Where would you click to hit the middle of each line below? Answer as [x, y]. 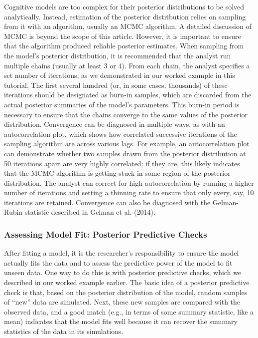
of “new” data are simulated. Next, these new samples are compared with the [122, 302]
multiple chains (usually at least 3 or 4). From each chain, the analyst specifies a [127, 65]
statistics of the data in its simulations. [64, 331]
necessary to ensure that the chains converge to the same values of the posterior [126, 114]
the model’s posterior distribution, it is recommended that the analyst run [118, 55]
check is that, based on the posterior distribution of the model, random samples [126, 292]
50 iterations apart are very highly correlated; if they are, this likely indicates [122, 163]
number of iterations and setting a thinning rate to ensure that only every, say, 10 [129, 192]
